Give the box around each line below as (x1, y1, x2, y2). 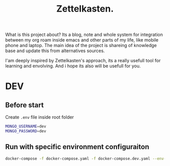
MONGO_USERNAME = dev (5, 124, 47, 129)
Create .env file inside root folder (5, 114, 74, 120)
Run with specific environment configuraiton (5, 143, 149, 151)
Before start (5, 101, 44, 109)
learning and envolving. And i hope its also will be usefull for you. (5, 63, 141, 69)
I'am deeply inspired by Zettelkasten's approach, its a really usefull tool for (5, 58, 161, 64)
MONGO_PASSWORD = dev (5, 129, 47, 134)
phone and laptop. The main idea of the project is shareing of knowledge (5, 43, 157, 49)
